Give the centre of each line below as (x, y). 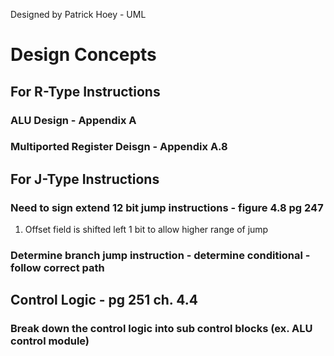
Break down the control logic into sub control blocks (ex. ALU (161, 329)
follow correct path (57, 268)
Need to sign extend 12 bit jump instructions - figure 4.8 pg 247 (167, 207)
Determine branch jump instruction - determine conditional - (160, 256)
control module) (50, 341)
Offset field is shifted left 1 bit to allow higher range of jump (146, 230)
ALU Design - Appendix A (73, 120)
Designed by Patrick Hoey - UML (78, 14)
